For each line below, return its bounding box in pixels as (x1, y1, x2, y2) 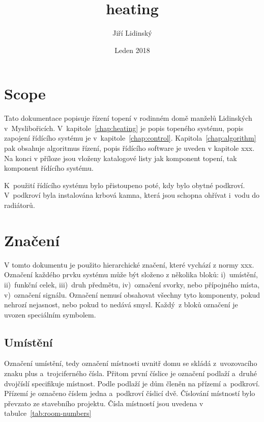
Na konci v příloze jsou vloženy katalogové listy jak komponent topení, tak (4, 152, 237, 163)
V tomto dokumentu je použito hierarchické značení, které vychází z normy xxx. (4, 259, 254, 270)
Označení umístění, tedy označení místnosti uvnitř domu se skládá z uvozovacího (4, 358, 257, 368)
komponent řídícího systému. (4, 163, 94, 173)
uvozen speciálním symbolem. (4, 309, 96, 320)
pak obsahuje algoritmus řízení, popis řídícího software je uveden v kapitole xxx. (4, 143, 255, 153)
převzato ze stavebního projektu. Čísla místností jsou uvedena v (4, 398, 203, 408)
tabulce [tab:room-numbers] (4, 408, 92, 418)
